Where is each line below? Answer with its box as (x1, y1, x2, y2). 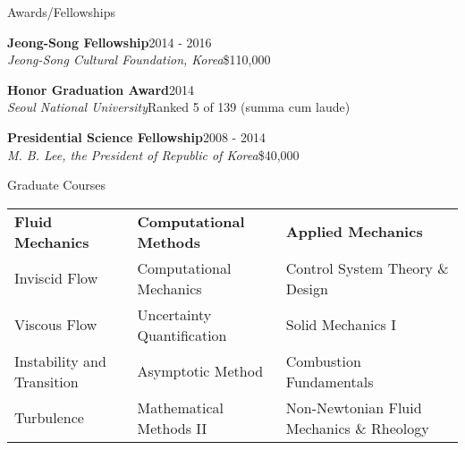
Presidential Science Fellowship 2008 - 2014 (7, 127, 266, 146)
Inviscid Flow (14, 267, 98, 289)
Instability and (14, 350, 106, 371)
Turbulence (14, 407, 84, 429)
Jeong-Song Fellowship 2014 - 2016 (7, 32, 212, 51)
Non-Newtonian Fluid (285, 396, 422, 418)
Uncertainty (137, 303, 212, 325)
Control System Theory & (285, 257, 449, 278)
